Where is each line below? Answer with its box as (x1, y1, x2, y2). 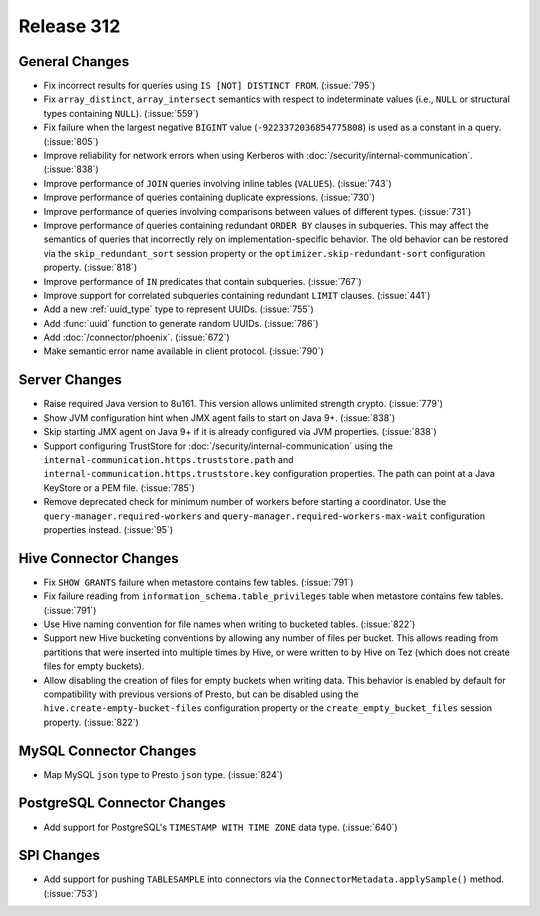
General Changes (18, 53, 130, 70)
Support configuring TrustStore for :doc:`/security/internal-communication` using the (43, 440, 394, 452)
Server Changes (18, 371, 122, 389)
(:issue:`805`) (43, 135, 99, 147)
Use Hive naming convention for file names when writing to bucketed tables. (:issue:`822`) (43, 618, 416, 630)
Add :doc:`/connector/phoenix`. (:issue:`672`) (43, 331, 230, 344)
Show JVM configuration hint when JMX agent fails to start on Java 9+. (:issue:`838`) (43, 411, 396, 424)
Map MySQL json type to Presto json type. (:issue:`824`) (43, 768, 284, 780)
